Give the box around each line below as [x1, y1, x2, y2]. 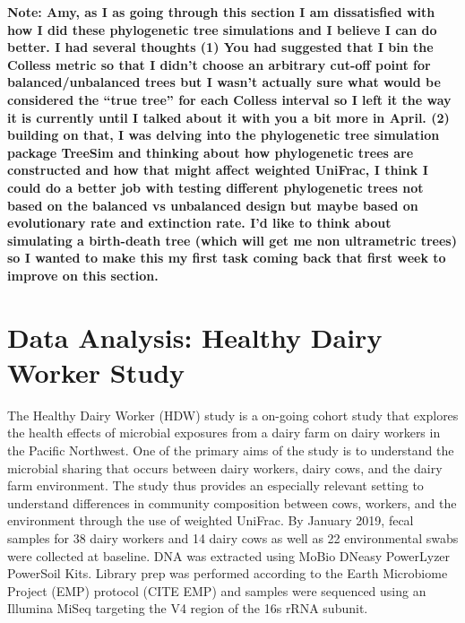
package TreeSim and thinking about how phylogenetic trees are [7, 143, 414, 161]
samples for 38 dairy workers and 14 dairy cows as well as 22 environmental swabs [7, 528, 459, 547]
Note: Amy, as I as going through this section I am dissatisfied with [7, 3, 435, 21]
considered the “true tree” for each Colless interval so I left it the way [7, 90, 452, 108]
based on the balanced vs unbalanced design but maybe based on [7, 195, 418, 214]
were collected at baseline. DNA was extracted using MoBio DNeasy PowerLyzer [7, 546, 451, 565]
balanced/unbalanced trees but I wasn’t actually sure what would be [7, 73, 441, 91]
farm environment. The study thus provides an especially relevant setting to [7, 476, 424, 495]
